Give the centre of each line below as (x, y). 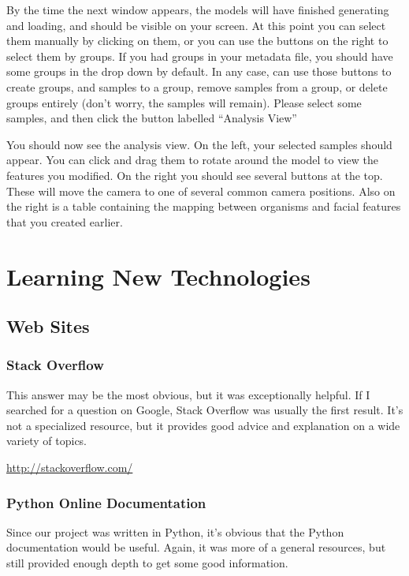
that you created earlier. (65, 221)
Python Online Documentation (106, 502)
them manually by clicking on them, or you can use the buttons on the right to (197, 41)
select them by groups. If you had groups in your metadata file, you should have (200, 56)
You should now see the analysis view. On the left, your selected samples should (199, 144)
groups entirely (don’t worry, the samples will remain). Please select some (184, 102)
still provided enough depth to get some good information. (147, 563)
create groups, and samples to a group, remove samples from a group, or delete (197, 86)
